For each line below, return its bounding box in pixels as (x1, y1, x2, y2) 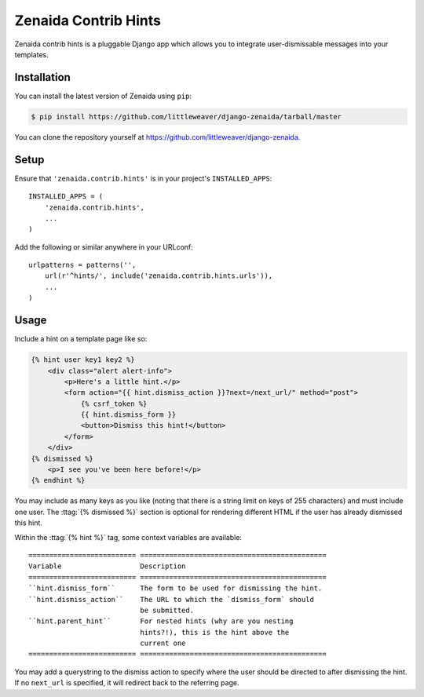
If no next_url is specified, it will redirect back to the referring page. (14, 678, 239, 688)
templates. (14, 49, 49, 59)
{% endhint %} (31, 476, 86, 485)
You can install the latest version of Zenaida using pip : (14, 91, 192, 100)
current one (140, 639, 186, 648)
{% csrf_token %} (80, 399, 148, 408)
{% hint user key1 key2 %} (31, 356, 135, 364)
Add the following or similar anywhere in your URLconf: (14, 242, 194, 251)
